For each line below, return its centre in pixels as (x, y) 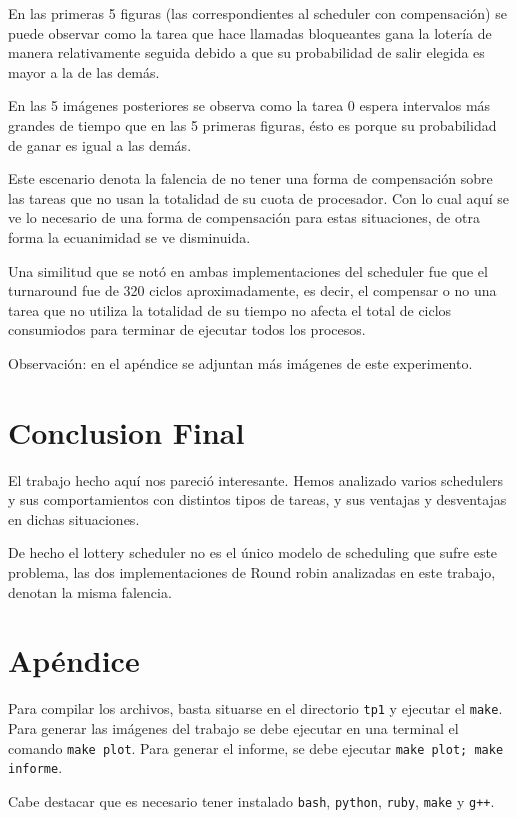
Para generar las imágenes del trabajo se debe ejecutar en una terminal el (233, 727)
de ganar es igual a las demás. (100, 144)
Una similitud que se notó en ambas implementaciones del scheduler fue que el (248, 270)
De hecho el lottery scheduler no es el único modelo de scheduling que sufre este (253, 552)
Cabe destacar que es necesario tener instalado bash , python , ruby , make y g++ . (251, 800)
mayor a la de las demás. (84, 71)
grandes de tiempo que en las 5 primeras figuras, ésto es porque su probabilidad (252, 124)
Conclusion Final (126, 431)
